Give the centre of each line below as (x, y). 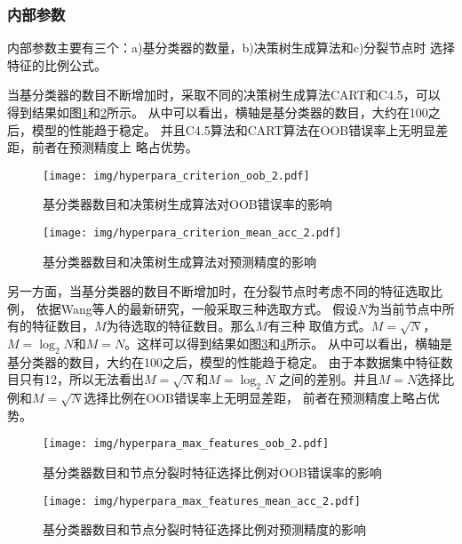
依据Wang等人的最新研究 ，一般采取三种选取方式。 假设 (197, 308)
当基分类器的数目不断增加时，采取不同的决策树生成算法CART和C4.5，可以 (224, 95)
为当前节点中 (405, 308)
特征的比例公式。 (57, 64)
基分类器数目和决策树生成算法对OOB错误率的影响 (187, 204)
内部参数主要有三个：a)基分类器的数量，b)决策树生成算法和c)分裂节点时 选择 (231, 48)
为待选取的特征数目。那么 (181, 326)
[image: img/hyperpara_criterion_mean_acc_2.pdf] (192, 233)
